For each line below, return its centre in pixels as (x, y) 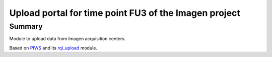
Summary (26, 26)
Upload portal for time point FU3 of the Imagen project (125, 13)
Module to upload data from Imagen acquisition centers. (67, 39)
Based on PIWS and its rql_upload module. (53, 48)
